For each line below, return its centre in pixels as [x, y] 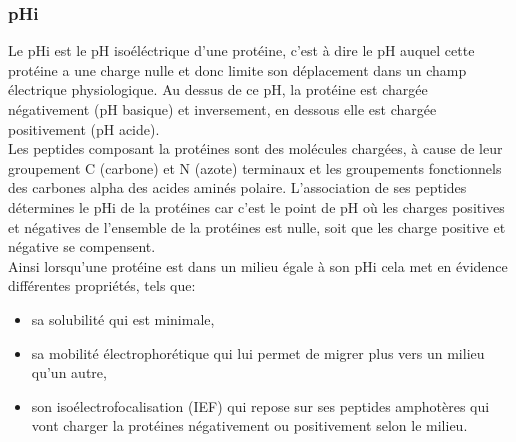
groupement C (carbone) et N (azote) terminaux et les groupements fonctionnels [255, 167]
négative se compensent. [82, 246]
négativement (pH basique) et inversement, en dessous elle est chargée [222, 109]
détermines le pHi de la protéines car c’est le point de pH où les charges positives [256, 206]
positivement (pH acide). [84, 128]
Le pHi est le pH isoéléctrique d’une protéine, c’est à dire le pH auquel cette [241, 50]
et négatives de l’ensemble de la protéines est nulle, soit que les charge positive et [257, 226]
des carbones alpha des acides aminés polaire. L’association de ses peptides [237, 187]
